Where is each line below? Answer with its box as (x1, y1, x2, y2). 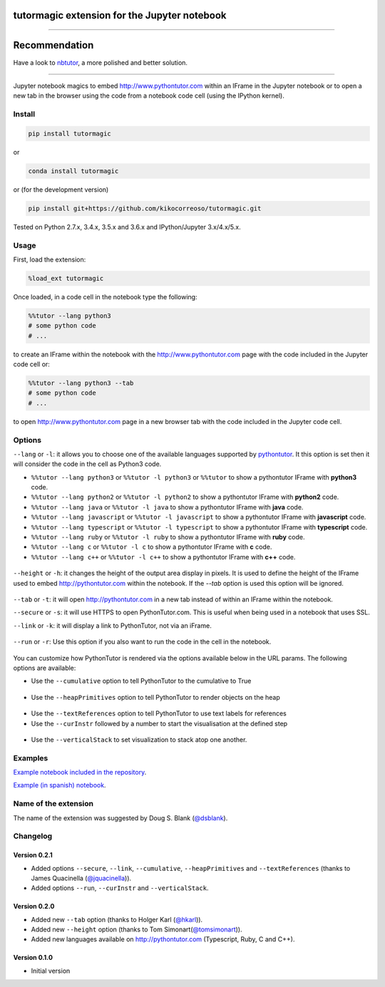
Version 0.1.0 (13, 954, 53, 962)
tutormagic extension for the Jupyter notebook (13, 9, 227, 21)
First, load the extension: (13, 255, 86, 264)
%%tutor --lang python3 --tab (28, 379, 134, 388)
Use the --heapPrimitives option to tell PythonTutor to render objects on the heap (31, 693, 281, 701)
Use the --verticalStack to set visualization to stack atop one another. (31, 735, 247, 744)
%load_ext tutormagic (28, 274, 104, 282)
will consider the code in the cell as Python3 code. (13, 460, 162, 468)
